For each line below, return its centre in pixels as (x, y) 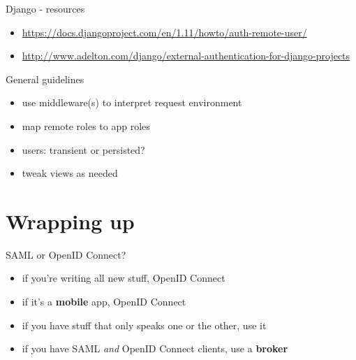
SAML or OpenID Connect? (66, 254)
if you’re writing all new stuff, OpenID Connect (124, 278)
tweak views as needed (70, 173)
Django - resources (45, 8)
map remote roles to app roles (86, 125)
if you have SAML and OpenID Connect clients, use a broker (155, 348)
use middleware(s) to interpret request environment (132, 102)
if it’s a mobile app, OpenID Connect (104, 302)
